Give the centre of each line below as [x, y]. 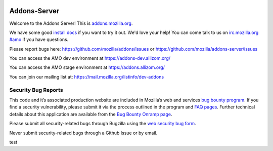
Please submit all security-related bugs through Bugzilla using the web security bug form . [103, 124]
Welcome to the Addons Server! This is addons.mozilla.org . [71, 23]
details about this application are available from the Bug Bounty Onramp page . [91, 114]
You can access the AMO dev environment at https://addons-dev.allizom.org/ [90, 58]
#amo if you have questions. [39, 40]
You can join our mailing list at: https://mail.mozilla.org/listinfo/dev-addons [87, 77]
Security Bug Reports [36, 90]
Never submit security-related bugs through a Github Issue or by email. [83, 133]
